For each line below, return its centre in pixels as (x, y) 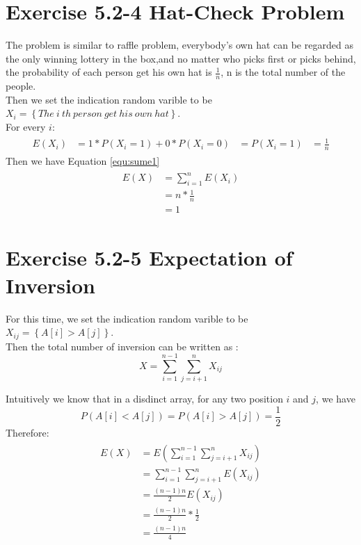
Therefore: (27, 433)
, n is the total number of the (283, 72)
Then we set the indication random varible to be (109, 99)
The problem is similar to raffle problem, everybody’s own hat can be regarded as (179, 45)
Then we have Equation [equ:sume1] (83, 160)
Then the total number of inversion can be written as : (122, 346)
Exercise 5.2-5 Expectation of (149, 258)
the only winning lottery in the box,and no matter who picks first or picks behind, (181, 58)
